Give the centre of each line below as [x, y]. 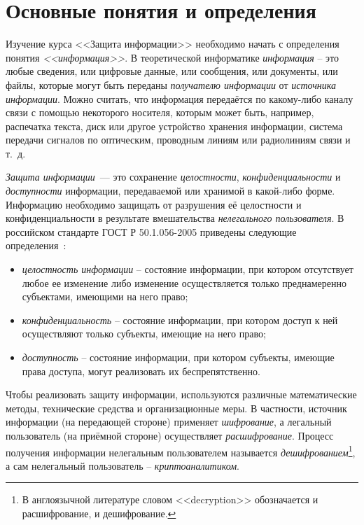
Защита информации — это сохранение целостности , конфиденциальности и [173, 177]
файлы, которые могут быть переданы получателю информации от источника [171, 84]
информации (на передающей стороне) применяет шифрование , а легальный [169, 422]
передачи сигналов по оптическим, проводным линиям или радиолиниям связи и [178, 140]
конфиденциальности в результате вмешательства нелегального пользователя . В [175, 218]
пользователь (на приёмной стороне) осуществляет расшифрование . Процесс [170, 435]
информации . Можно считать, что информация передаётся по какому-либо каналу [180, 98]
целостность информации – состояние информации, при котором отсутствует [188, 269]
